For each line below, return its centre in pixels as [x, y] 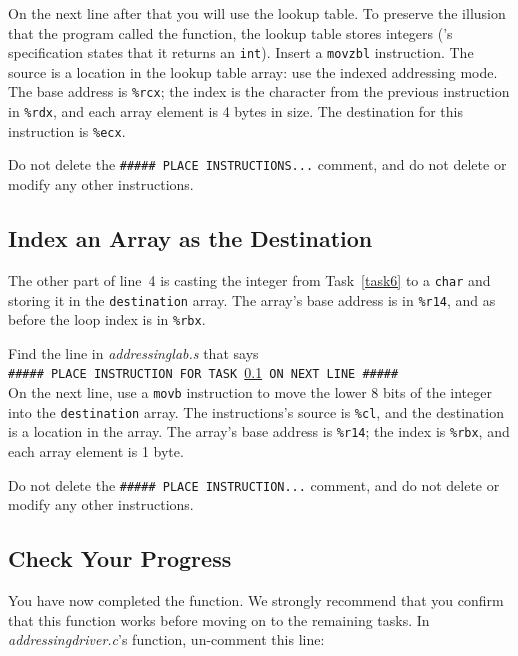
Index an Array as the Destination [190, 238]
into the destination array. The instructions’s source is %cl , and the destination [256, 411]
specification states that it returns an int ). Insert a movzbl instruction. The [241, 52]
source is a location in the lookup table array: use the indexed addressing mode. [253, 71]
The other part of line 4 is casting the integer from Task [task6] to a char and [249, 279]
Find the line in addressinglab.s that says [133, 352]
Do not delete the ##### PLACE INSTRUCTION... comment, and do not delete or [254, 484]
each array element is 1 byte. [96, 451]
